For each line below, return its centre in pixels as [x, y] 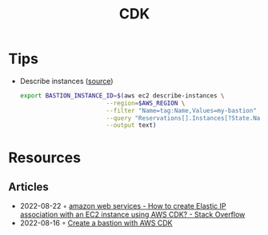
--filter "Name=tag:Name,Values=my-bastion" [182, 110]
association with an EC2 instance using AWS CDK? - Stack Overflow [132, 215]
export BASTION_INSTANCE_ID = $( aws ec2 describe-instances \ [122, 96]
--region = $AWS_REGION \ [146, 103]
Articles [29, 187]
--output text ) [131, 125]
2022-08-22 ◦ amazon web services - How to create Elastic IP [123, 206]
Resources [45, 157]
